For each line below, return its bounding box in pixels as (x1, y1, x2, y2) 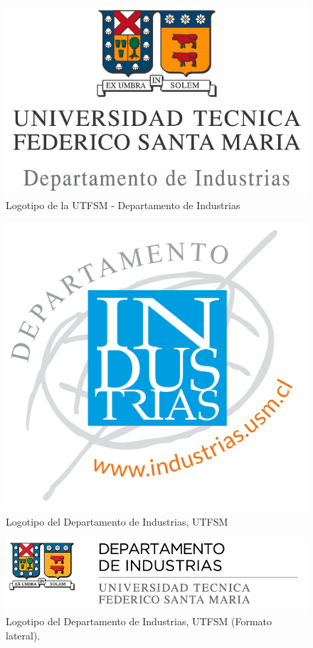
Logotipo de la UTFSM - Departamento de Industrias (6, 197, 240, 212)
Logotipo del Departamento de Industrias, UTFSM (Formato (6, 613, 272, 628)
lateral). (6, 627, 41, 642)
